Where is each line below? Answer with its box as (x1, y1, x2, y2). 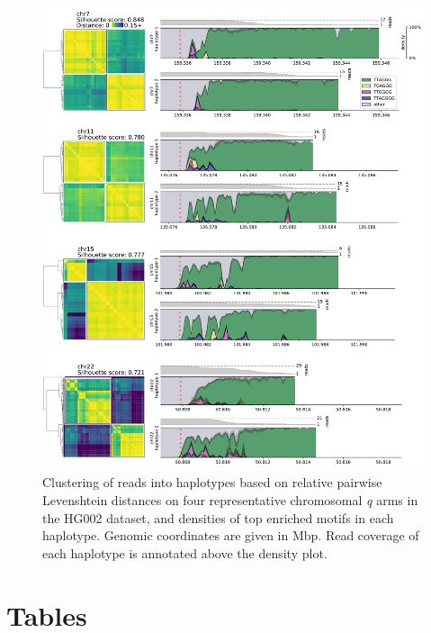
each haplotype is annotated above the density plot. (42, 543, 328, 562)
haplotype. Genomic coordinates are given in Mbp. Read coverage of (42, 526, 419, 545)
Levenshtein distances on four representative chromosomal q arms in (42, 491, 418, 509)
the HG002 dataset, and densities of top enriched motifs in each (42, 508, 394, 527)
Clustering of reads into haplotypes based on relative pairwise (42, 473, 382, 492)
